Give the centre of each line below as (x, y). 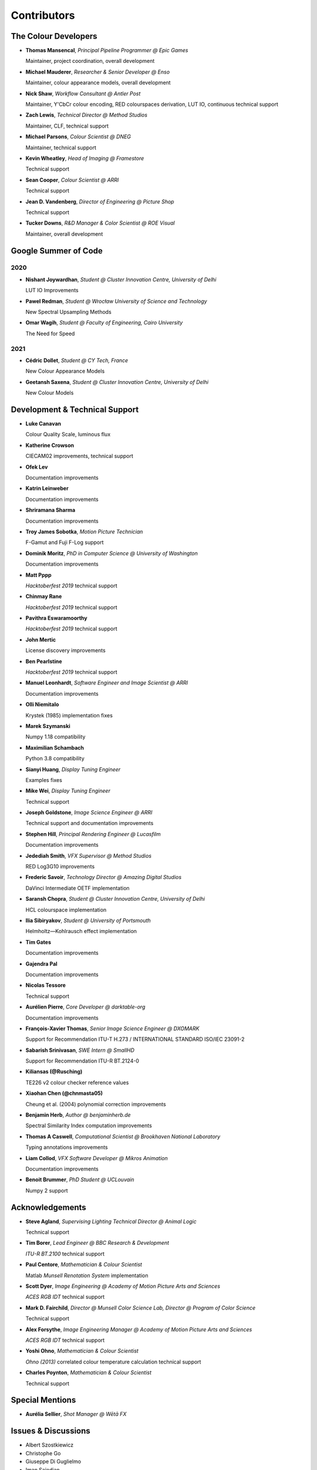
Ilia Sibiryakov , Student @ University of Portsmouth (88, 921)
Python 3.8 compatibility (55, 759)
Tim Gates (38, 942)
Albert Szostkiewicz (50, 1445)
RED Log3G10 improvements (60, 867)
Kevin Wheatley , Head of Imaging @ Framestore (85, 158)
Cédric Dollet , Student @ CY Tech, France (77, 360)
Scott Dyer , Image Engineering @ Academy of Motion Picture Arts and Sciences (123, 1286)
